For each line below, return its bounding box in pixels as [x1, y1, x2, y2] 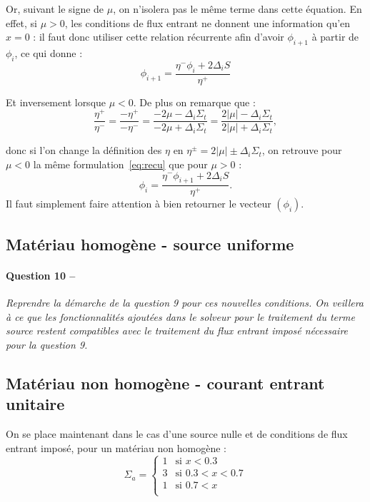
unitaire [6, 393, 65, 415]
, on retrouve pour [261, 143, 342, 158]
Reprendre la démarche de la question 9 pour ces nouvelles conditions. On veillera [6, 294, 364, 309]
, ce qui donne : [14, 45, 83, 60]
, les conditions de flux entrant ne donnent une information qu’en [64, 15, 351, 30]
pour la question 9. [6, 337, 88, 352]
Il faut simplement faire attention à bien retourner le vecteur [6, 196, 271, 211]
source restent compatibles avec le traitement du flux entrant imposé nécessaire [6, 323, 349, 338]
